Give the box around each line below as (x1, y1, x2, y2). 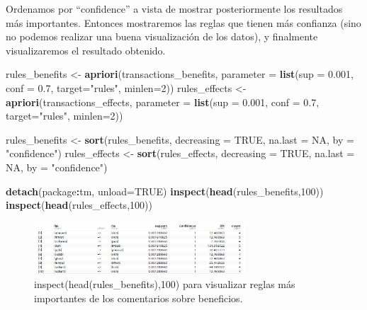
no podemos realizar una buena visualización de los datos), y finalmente (6, 29, 318, 44)
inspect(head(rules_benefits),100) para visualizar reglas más (34, 277, 295, 292)
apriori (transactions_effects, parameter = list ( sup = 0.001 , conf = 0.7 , (6, 94, 320, 109)
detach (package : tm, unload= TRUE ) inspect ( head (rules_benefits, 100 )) (6, 183, 324, 198)
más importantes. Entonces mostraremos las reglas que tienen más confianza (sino (6, 15, 361, 30)
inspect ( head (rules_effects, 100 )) (6, 197, 152, 212)
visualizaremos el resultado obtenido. (6, 42, 166, 57)
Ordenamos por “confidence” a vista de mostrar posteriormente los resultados (6, 1, 343, 16)
